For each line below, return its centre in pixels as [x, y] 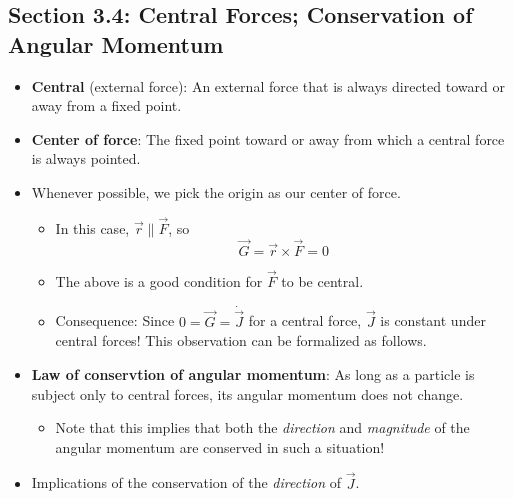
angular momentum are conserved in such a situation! [220, 446]
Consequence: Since [115, 320]
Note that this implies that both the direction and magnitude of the [262, 427]
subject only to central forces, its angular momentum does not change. [247, 393]
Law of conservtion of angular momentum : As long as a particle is [253, 374]
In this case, [92, 227]
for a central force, [305, 320]
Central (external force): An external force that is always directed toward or [268, 85]
